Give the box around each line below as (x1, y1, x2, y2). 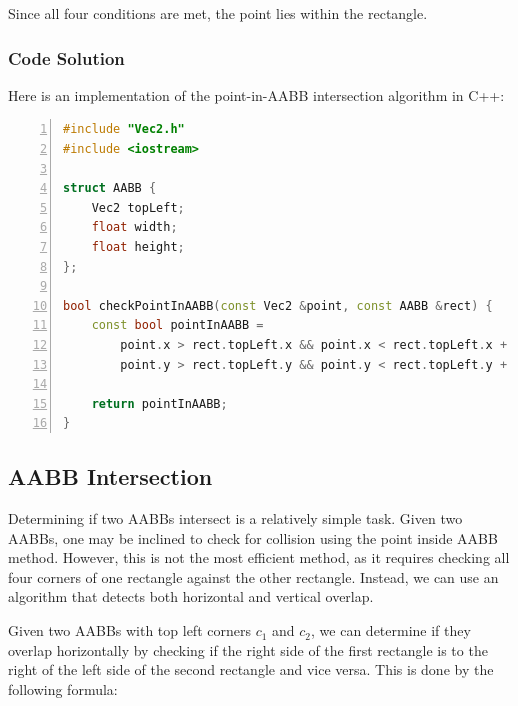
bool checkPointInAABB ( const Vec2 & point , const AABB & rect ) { (63, 298, 493, 313)
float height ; (91, 239, 185, 254)
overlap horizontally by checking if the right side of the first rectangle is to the (8, 639, 488, 660)
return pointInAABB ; (91, 396, 228, 411)
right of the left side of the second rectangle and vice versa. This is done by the (8, 659, 494, 680)
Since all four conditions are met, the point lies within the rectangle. (8, 3, 428, 23)
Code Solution (8, 45, 125, 70)
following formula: (8, 678, 118, 699)
